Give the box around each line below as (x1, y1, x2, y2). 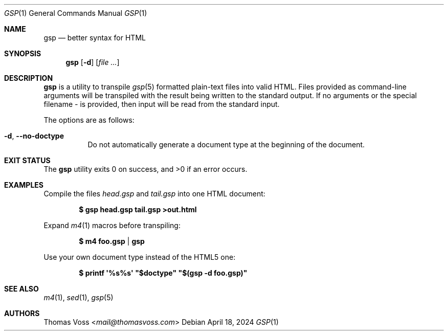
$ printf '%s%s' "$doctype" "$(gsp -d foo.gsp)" (79, 269, 248, 277)
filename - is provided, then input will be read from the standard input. (43, 100, 280, 108)
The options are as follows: (43, 116, 135, 124)
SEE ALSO (4, 284, 39, 293)
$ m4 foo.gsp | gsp (79, 237, 145, 245)
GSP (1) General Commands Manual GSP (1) (4, 9, 147, 17)
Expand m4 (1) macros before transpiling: (43, 221, 181, 230)
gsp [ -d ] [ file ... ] (65, 58, 120, 66)
